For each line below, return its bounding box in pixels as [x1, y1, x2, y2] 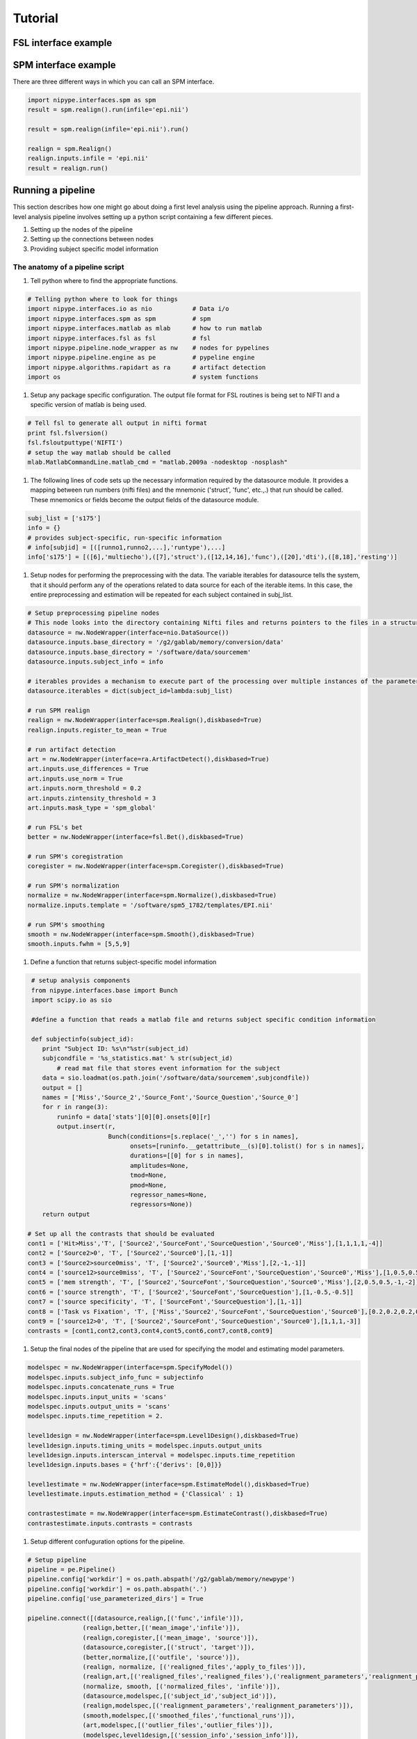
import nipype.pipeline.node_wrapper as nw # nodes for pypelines [27, 344, 270, 351]
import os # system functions [27, 373, 259, 381]
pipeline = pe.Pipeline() [27, 1565, 116, 1573]
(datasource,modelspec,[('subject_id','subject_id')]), [82, 1692, 277, 1700]
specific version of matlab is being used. [30, 401, 147, 409]
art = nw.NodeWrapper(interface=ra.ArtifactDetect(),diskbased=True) [27, 755, 270, 763]
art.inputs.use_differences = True [27, 765, 149, 773]
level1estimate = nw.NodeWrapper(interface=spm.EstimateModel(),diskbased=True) [27, 1480, 310, 1489]
